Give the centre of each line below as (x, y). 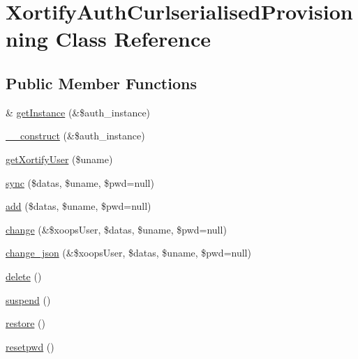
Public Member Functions (101, 83)
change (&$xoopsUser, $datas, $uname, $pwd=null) (116, 229)
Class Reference (133, 39)
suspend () (28, 299)
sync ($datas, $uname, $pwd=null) (80, 182)
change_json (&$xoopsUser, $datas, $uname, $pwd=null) (128, 253)
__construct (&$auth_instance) (75, 136)
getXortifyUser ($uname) (59, 159)
